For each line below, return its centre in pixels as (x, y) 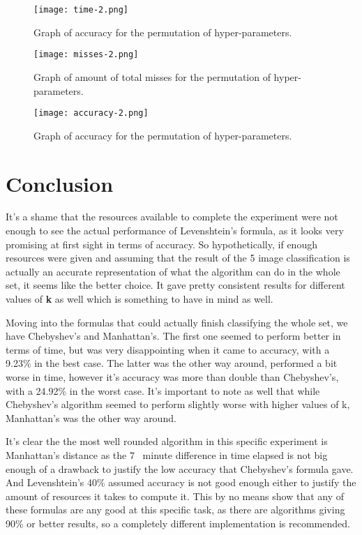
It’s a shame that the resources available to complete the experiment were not (172, 217)
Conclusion (60, 183)
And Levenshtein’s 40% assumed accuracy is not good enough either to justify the (181, 482)
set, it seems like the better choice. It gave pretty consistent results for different (175, 285)
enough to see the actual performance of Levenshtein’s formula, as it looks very (175, 231)
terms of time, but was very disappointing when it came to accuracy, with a (168, 349)
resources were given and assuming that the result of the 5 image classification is (178, 258)
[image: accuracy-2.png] (91, 113)
